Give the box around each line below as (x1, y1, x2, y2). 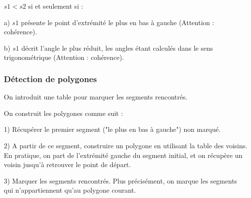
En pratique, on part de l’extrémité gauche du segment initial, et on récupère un (4, 150, 243, 160)
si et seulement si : (28, 1, 83, 11)
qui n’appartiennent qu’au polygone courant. (4, 185, 136, 195)
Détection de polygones (4, 72, 97, 85)
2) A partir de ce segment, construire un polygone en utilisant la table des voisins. (4, 140, 248, 150)
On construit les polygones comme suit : (4, 108, 123, 118)
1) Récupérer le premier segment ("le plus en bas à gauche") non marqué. (4, 124, 221, 134)
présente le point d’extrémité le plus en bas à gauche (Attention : (21, 17, 214, 27)
